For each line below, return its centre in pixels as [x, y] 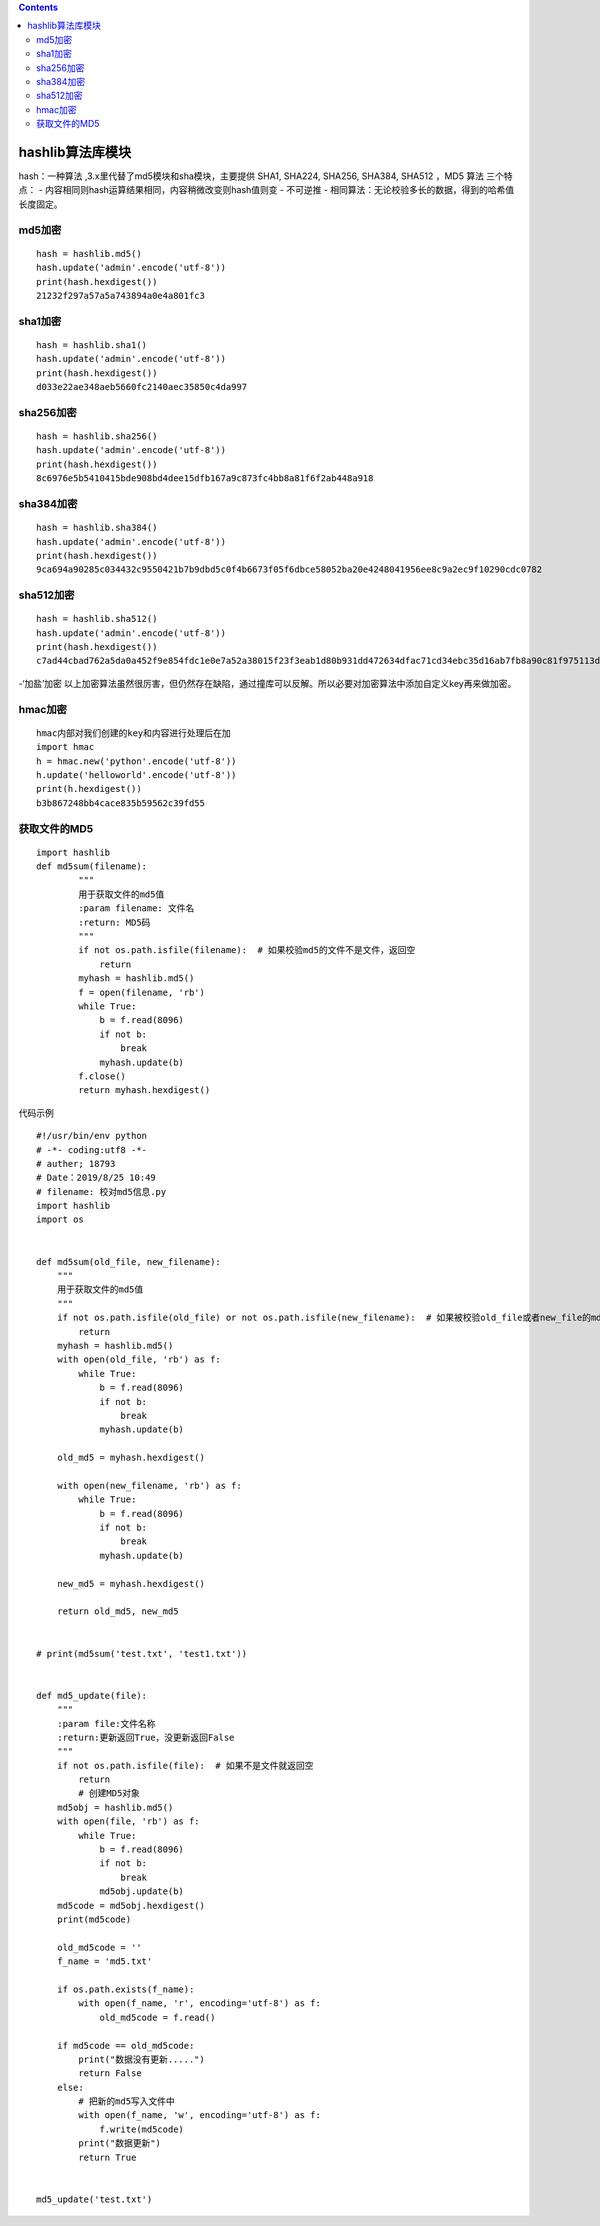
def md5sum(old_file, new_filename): [129, 1261]
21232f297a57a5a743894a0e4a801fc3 [120, 295]
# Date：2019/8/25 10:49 [96, 1178]
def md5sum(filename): [92, 866]
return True [107, 2157]
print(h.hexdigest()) [89, 789]
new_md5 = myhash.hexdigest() [130, 1583]
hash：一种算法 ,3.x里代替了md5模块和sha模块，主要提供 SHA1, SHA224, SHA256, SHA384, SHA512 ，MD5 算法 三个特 [266, 176]
